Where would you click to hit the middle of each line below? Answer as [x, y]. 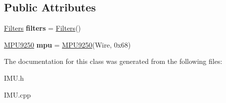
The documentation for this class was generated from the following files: [113, 61]
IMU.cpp [18, 94]
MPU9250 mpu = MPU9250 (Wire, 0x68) [67, 44]
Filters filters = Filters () [43, 28]
